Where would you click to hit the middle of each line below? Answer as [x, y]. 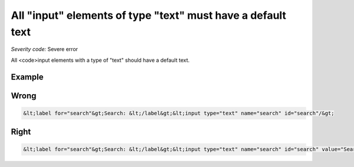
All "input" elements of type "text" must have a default [148, 15]
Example [27, 77]
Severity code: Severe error [45, 49]
